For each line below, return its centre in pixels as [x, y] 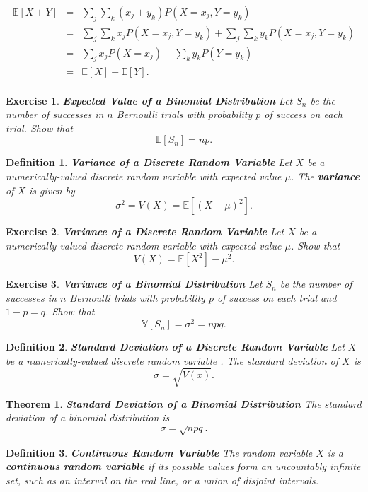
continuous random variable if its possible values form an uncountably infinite [183, 466]
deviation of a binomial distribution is [88, 417]
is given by [52, 190]
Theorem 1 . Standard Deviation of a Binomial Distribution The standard [184, 403]
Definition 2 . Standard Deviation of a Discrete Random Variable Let [175, 347]
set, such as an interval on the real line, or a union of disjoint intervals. [162, 480]
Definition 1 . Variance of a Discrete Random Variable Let [149, 162]
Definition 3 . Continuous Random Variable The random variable [159, 452]
